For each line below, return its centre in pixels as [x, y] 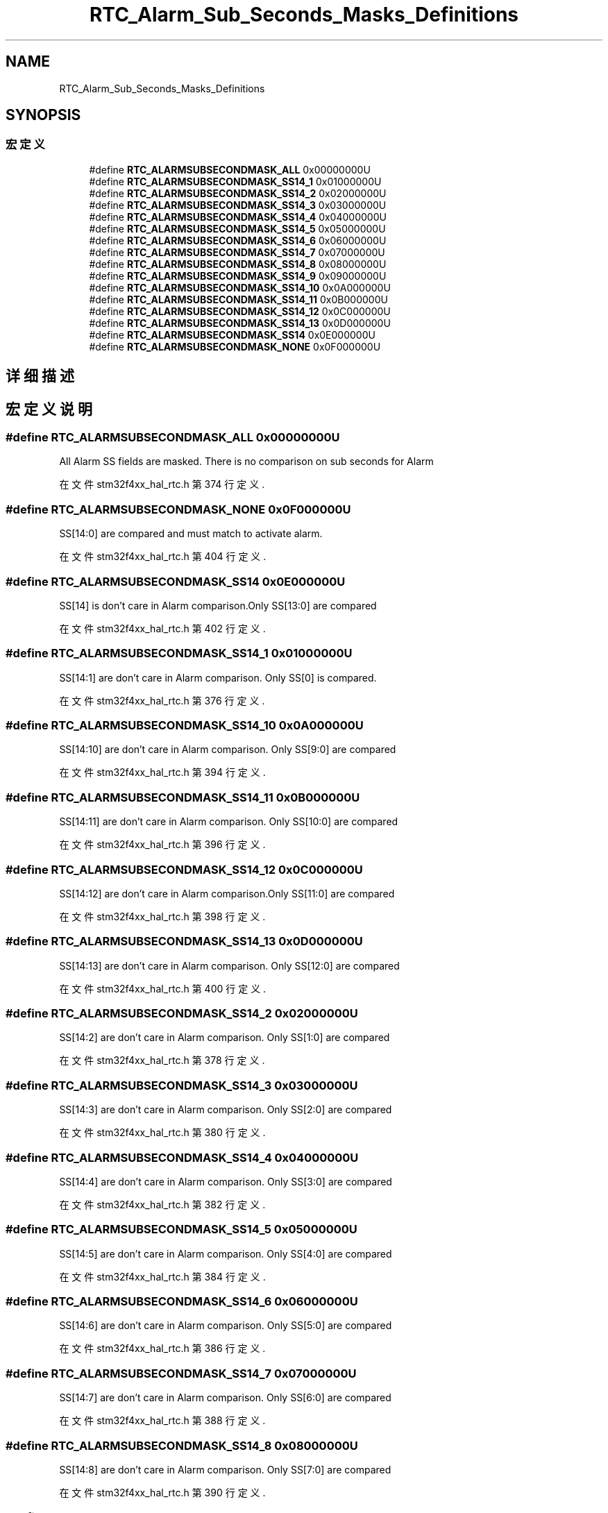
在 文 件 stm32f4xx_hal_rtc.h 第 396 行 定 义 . [162, 845]
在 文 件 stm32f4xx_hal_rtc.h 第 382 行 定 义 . [162, 1204]
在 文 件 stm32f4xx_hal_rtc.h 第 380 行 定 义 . [162, 1133]
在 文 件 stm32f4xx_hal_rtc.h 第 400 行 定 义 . [163, 988]
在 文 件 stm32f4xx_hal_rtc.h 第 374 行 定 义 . [162, 484]
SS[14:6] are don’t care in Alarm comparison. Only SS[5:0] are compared [226, 1326]
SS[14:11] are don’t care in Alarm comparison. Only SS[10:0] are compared [229, 822]
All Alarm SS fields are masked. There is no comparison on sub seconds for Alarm [246, 462]
